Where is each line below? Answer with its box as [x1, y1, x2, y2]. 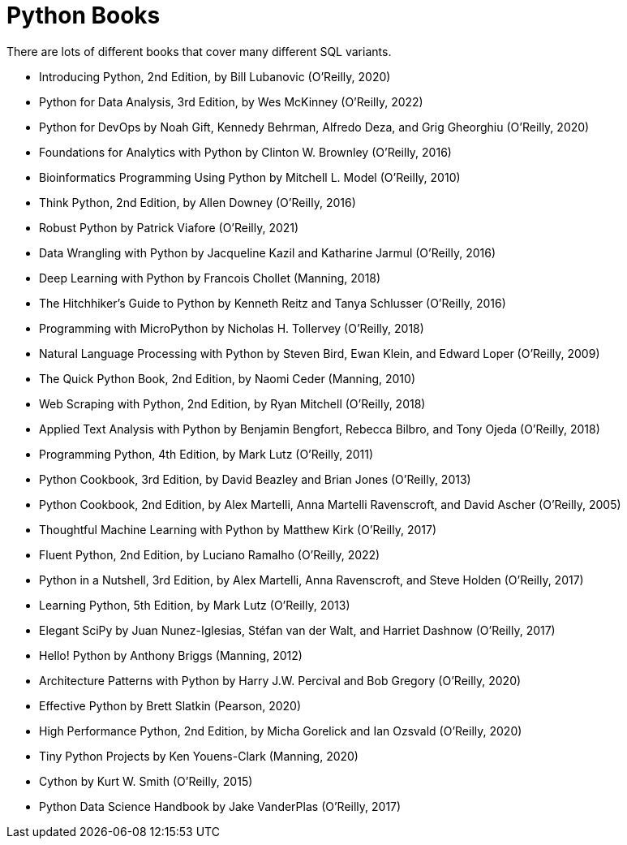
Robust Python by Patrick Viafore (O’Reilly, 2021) [39, 220, 299, 235]
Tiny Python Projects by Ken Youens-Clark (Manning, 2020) [39, 748, 359, 763]
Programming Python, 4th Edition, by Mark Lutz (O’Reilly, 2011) [39, 446, 374, 461]
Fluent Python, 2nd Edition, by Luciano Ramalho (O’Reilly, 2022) [39, 547, 380, 562]
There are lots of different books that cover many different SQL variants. [6, 44, 392, 58]
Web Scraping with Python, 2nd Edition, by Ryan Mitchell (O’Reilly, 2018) [39, 396, 426, 411]
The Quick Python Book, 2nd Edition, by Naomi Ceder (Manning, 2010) [39, 371, 416, 386]
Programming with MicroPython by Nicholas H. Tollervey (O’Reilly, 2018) [39, 321, 424, 335]
